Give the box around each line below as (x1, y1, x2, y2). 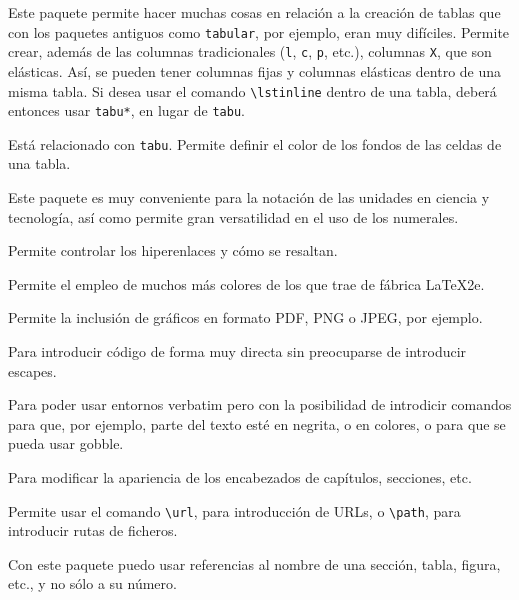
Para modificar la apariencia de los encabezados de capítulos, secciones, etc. (8, 467, 472, 487)
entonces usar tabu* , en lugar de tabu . (8, 100, 245, 121)
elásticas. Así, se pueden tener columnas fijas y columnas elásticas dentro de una (8, 60, 502, 81)
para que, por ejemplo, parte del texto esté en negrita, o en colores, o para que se (8, 413, 506, 434)
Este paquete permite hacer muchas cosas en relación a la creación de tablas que (8, 2, 501, 22)
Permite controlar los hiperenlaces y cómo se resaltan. (8, 240, 338, 261)
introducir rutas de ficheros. (8, 520, 178, 541)
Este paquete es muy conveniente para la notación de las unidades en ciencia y (8, 187, 490, 208)
